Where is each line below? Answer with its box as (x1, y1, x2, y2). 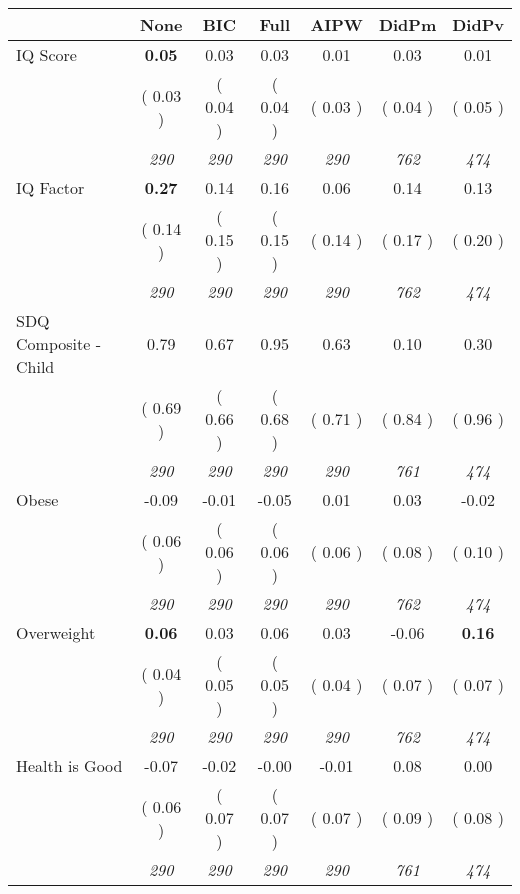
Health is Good (16, 754, 123, 777)
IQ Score (16, 43, 77, 66)
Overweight (16, 621, 96, 644)
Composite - (16, 332, 101, 355)
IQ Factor (16, 176, 85, 199)
